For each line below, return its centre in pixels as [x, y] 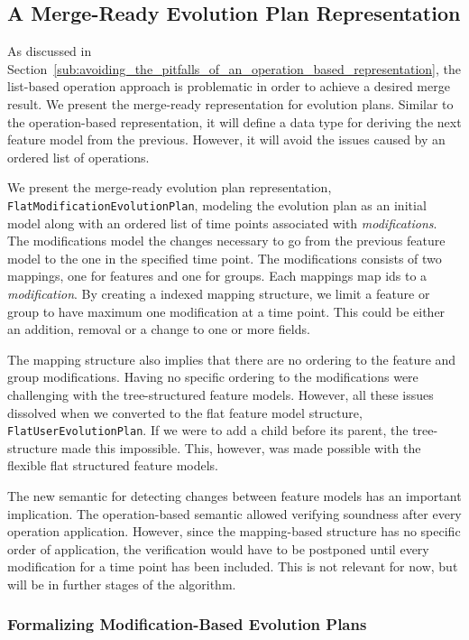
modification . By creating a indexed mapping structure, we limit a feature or [219, 293]
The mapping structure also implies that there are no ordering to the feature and [232, 359]
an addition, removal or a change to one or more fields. [159, 329]
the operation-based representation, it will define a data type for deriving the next [234, 121]
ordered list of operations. [78, 157]
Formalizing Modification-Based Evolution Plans [187, 624]
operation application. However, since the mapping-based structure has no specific [234, 531]
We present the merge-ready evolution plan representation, [170, 187]
